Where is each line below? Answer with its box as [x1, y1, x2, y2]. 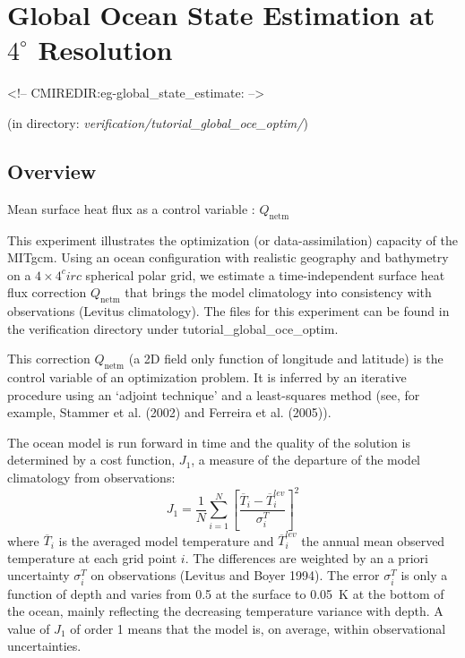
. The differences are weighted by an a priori [185, 548, 428, 567]
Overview [7, 157, 97, 184]
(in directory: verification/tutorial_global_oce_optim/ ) [7, 113, 308, 132]
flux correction [7, 283, 87, 302]
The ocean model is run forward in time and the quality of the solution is [7, 432, 410, 451]
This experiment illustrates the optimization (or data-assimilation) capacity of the [7, 230, 458, 249]
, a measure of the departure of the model [191, 450, 420, 469]
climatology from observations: [7, 468, 176, 487]
